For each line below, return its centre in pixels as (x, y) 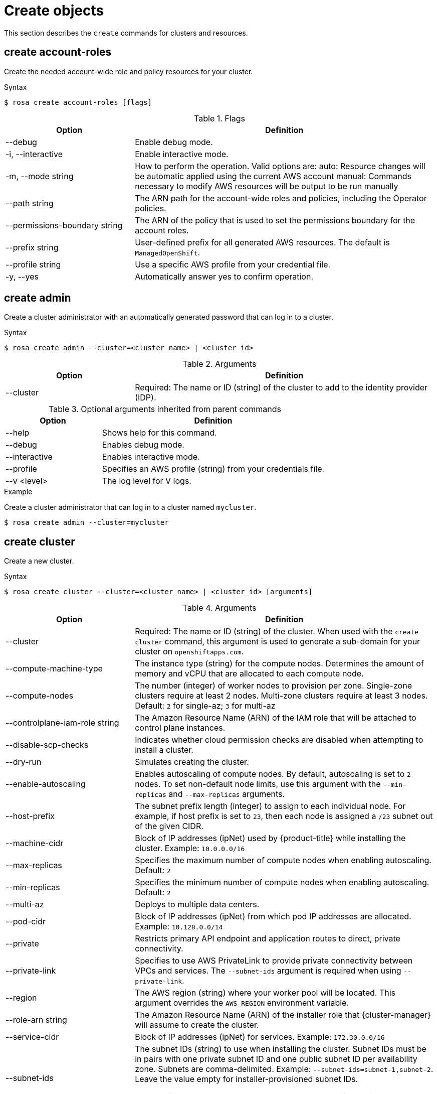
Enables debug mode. (143, 445)
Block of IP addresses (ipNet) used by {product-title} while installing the (270, 838)
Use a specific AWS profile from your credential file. (233, 264)
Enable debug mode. (174, 142)
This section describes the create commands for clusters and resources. (126, 33)
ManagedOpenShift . (168, 252)
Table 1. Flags (220, 118)
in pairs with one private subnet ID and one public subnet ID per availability (276, 1059)
